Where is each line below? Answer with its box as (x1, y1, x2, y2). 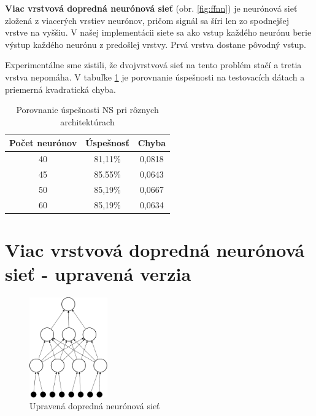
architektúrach (60, 115, 115, 128)
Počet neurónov (9, 136, 77, 149)
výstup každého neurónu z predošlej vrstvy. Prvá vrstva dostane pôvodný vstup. (5, 37, 306, 50)
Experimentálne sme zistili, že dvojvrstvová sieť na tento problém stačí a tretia (5, 58, 302, 71)
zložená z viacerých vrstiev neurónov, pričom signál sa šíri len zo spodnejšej (5, 14, 290, 26)
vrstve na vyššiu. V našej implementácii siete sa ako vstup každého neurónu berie (5, 26, 312, 39)
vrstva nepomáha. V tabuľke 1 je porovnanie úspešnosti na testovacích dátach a (5, 70, 305, 83)
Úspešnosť (85, 136, 129, 149)
